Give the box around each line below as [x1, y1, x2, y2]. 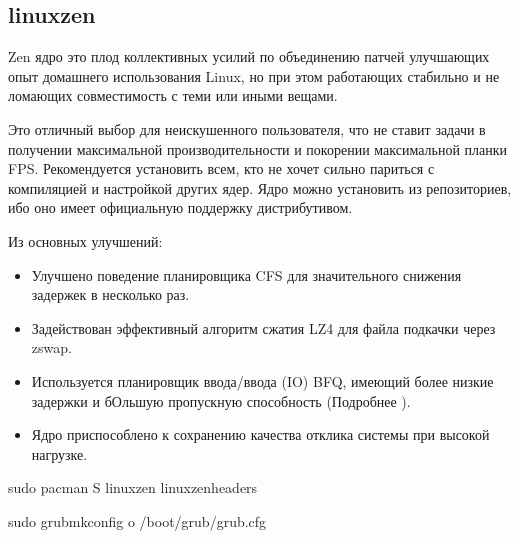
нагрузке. [31, 443, 88, 464]
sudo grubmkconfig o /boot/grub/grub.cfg [8, 510, 267, 531]
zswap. [31, 337, 72, 358]
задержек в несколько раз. [31, 284, 190, 305]
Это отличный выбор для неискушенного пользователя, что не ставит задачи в [8, 118, 486, 139]
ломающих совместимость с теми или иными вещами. [8, 85, 338, 106]
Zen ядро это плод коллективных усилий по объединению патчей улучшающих [8, 46, 490, 67]
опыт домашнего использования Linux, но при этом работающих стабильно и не [8, 65, 500, 86]
